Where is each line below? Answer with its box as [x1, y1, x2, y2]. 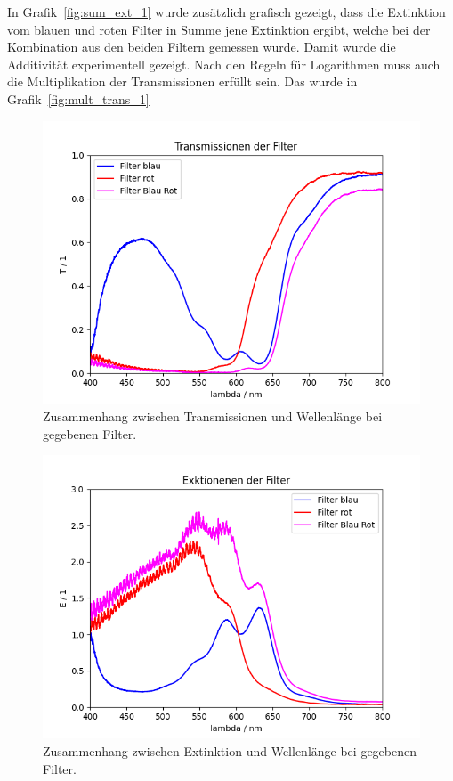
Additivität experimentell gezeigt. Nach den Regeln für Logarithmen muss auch [7, 54, 441, 73]
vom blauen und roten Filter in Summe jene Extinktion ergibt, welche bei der [7, 20, 431, 38]
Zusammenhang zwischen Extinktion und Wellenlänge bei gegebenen [43, 741, 417, 760]
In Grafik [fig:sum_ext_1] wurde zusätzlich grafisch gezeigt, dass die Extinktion [7, 3, 446, 20]
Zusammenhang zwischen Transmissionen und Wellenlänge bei [43, 407, 383, 426]
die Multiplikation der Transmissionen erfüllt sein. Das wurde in [7, 72, 358, 91]
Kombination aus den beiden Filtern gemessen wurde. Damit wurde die [7, 37, 396, 56]
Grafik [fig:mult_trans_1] [7, 89, 150, 108]
